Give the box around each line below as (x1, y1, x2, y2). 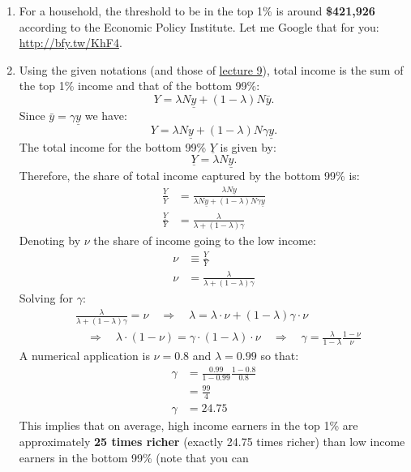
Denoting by (19, 231, 81, 248)
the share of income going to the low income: (93, 231, 316, 248)
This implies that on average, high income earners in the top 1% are (19, 417, 358, 434)
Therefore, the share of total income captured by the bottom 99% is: (19, 167, 360, 184)
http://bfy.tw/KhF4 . (19, 34, 122, 51)
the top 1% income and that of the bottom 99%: (19, 77, 260, 94)
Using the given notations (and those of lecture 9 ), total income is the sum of (19, 61, 404, 78)
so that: (260, 346, 299, 363)
